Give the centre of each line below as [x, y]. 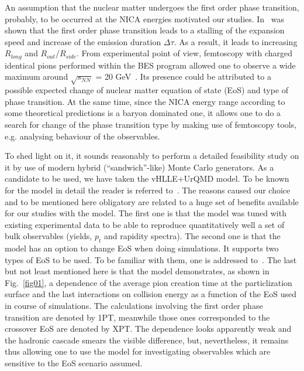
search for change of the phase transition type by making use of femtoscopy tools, [151, 124]
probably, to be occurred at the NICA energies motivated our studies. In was [145, 18]
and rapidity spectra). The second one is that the [192, 236]
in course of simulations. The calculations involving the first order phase [134, 306]
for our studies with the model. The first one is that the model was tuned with [146, 213]
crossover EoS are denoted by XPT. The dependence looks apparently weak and [148, 329]
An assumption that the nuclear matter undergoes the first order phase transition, [152, 7]
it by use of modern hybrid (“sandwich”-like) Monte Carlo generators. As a [139, 167]
